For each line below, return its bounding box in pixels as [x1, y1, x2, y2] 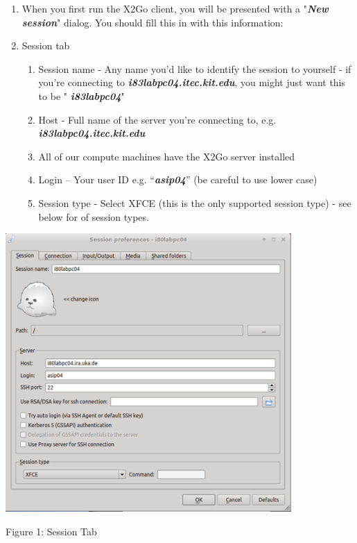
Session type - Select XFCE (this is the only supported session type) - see [38, 195, 351, 210]
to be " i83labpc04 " [38, 88, 125, 103]
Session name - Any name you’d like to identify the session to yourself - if [38, 61, 351, 76]
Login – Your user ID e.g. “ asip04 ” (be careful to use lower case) [38, 172, 317, 187]
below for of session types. [38, 209, 149, 224]
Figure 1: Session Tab [6, 524, 97, 538]
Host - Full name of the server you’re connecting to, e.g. [38, 112, 277, 126]
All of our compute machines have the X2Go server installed [38, 149, 295, 163]
